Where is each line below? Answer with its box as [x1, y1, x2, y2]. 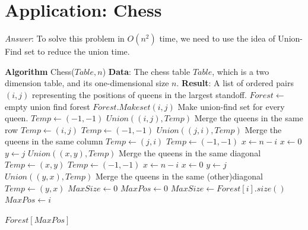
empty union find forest [5, 100, 90, 112]
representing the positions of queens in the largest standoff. [31, 88, 247, 100]
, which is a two [212, 65, 269, 77]
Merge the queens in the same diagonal [119, 146, 261, 159]
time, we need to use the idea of [159, 32, 275, 45]
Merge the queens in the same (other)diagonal [96, 170, 263, 182]
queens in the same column [5, 135, 103, 147]
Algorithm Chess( [5, 65, 75, 77]
